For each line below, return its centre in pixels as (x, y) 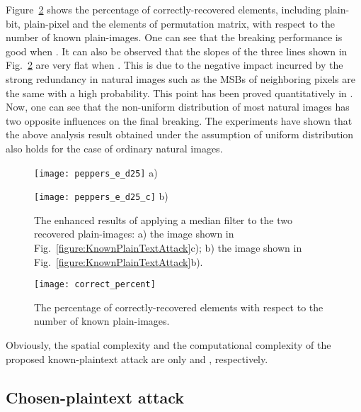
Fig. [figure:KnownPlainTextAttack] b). (119, 261)
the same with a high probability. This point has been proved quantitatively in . (179, 93)
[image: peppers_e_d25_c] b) (101, 196)
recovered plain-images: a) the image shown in (134, 234)
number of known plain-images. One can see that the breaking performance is (174, 37)
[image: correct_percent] (95, 285)
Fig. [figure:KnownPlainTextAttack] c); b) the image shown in (168, 248)
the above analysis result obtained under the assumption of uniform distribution (180, 134)
